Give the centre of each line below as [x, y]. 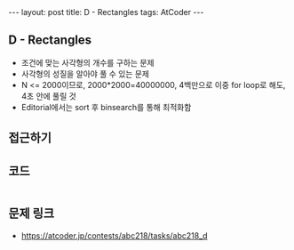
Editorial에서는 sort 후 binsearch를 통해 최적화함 [106, 107]
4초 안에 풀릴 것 [48, 96]
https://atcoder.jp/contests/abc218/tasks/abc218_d [114, 235]
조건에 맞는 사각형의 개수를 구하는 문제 [87, 62]
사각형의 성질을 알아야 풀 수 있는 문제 [85, 74]
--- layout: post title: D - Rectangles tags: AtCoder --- [107, 12]
